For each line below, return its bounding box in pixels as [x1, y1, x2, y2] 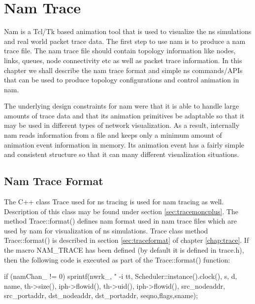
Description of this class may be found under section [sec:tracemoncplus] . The [4, 206, 239, 216]
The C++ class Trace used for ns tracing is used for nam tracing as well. [4, 196, 224, 207]
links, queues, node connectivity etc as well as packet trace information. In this [4, 55, 242, 65]
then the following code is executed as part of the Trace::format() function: [4, 254, 230, 265]
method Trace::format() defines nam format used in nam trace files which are [4, 216, 237, 226]
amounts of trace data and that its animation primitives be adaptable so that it [4, 110, 245, 120]
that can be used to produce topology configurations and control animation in [4, 75, 239, 85]
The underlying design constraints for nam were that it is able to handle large [4, 101, 239, 111]
